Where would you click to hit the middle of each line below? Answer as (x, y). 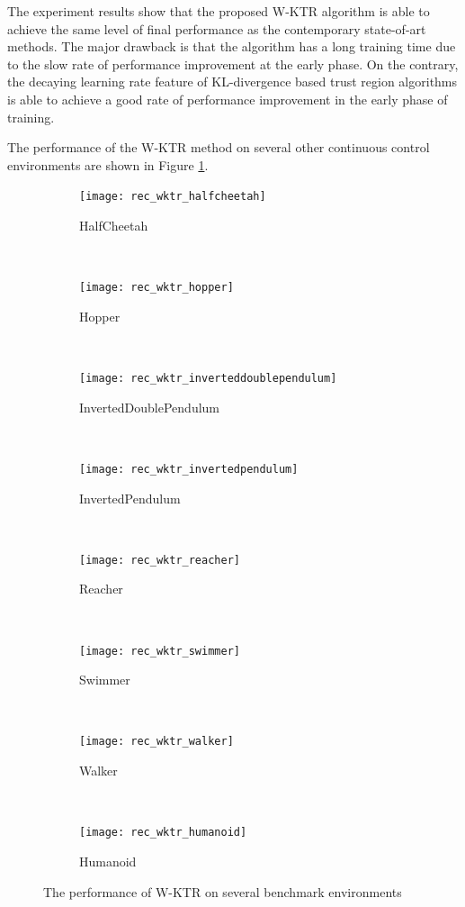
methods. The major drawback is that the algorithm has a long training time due (232, 46)
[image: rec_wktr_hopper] (156, 288)
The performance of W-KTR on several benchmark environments (223, 891)
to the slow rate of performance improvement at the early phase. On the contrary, (233, 63)
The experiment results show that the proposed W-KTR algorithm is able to (219, 11)
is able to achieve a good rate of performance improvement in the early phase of (228, 99)
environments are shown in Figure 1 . (108, 164)
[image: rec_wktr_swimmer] (160, 651)
